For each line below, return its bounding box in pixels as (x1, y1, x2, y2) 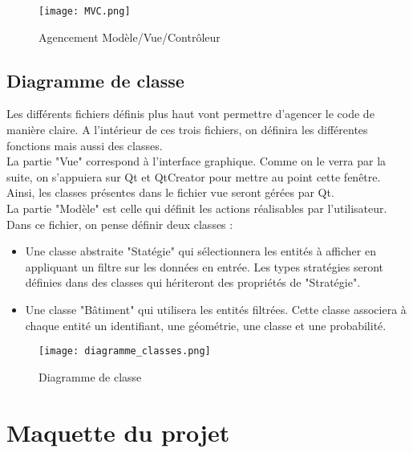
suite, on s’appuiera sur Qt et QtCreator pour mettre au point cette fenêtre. (6, 168, 381, 185)
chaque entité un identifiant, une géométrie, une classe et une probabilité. (25, 316, 387, 333)
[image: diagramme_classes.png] (38, 345, 211, 357)
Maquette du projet (6, 415, 230, 448)
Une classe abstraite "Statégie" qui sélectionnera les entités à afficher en (25, 243, 376, 259)
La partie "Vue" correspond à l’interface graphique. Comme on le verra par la (6, 153, 387, 169)
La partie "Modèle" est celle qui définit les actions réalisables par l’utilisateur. (6, 200, 387, 217)
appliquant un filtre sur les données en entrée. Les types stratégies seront (25, 258, 384, 275)
